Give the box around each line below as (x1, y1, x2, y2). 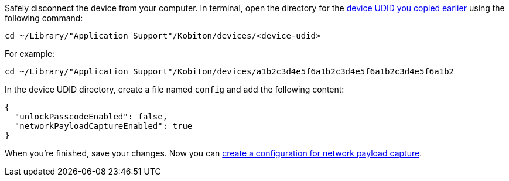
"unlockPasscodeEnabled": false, (14, 112, 168, 121)
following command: (5, 13, 83, 23)
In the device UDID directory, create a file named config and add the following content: (5, 84, 344, 94)
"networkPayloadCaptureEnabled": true (14, 121, 193, 131)
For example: (5, 49, 55, 59)
